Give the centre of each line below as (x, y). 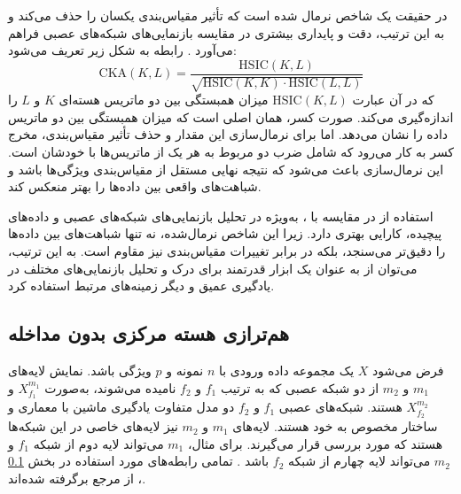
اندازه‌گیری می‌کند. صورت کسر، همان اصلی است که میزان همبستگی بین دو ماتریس (231, 116)
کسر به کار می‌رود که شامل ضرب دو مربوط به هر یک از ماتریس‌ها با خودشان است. (231, 152)
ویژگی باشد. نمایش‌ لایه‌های (80, 370)
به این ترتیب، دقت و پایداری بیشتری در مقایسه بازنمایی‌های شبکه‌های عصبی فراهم (227, 32)
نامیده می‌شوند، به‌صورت (110, 387)
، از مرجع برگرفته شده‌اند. (77, 478)
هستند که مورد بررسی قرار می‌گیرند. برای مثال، (315, 443)
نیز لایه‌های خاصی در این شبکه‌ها (93, 426)
